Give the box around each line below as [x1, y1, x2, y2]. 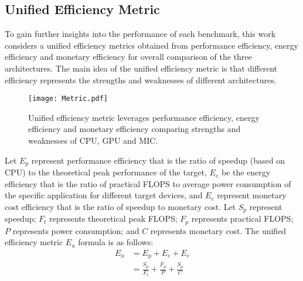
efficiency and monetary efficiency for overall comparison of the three [5, 50, 252, 63]
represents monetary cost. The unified [150, 224, 287, 236]
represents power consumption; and [12, 224, 139, 236]
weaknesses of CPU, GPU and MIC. [28, 134, 158, 147]
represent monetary [217, 189, 287, 201]
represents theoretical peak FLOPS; [49, 212, 178, 225]
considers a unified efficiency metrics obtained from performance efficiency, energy [5, 39, 298, 51]
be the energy [221, 166, 271, 178]
